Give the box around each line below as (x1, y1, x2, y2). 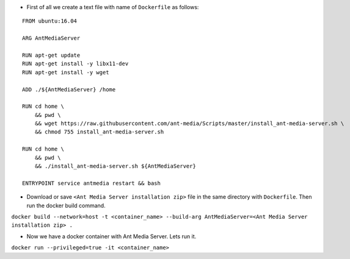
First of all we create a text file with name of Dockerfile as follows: (26, 4, 199, 10)
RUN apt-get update (22, 52, 81, 59)
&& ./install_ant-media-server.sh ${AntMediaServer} (34, 163, 197, 170)
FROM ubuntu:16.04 (22, 18, 78, 24)
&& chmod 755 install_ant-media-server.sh (34, 129, 164, 135)
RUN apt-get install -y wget (22, 69, 109, 76)
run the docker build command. (26, 202, 106, 209)
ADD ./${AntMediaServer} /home (22, 86, 116, 93)
